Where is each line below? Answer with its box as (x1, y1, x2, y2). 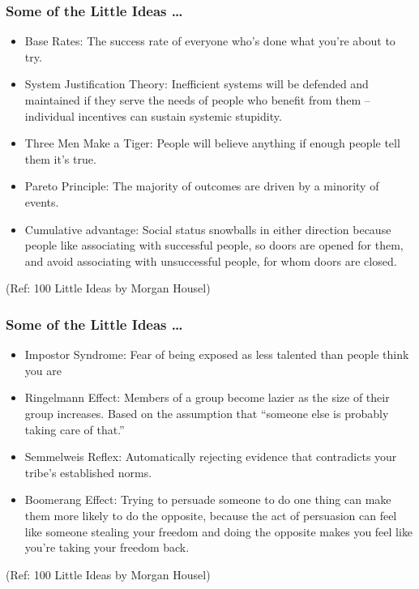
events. (24, 193, 59, 210)
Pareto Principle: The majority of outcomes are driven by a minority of (24, 177, 379, 194)
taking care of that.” (24, 420, 125, 437)
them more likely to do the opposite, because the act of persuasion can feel (24, 506, 397, 523)
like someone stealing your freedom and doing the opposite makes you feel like (24, 523, 413, 540)
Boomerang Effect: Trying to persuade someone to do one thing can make (24, 491, 391, 508)
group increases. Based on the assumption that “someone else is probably (24, 404, 389, 421)
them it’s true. (24, 150, 96, 167)
